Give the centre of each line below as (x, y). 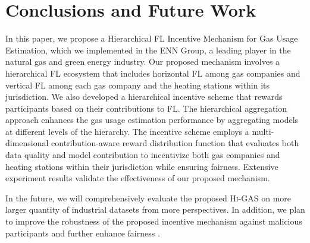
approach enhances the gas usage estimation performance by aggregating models (152, 120)
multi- (263, 131)
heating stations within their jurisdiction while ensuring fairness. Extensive (142, 166)
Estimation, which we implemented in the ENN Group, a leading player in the (148, 50)
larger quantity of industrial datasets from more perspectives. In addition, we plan (155, 209)
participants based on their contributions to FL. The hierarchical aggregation (146, 108)
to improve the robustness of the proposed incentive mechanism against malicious (154, 221)
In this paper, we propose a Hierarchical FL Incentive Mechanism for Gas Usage (152, 38)
